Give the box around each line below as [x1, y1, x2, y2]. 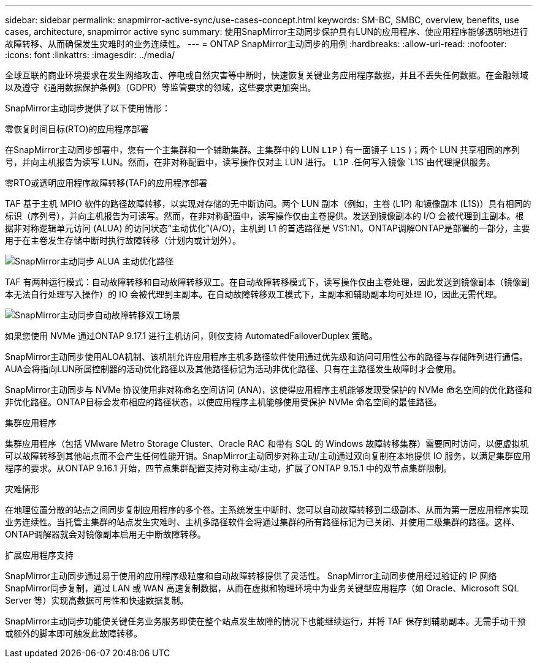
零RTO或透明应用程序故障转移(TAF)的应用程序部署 [5, 178, 208, 188]
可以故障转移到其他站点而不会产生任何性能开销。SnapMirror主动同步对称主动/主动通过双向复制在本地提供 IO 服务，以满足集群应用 [5, 451, 531, 461]
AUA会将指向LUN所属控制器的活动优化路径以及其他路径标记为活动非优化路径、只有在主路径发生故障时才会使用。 [5, 364, 462, 374]
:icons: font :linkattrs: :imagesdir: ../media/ [5, 50, 175, 60]
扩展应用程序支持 [5, 550, 74, 560]
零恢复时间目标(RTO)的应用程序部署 [5, 124, 149, 134]
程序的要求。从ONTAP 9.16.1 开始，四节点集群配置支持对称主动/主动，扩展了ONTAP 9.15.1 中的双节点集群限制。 [5, 463, 452, 473]
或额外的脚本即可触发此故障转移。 [5, 628, 142, 639]
